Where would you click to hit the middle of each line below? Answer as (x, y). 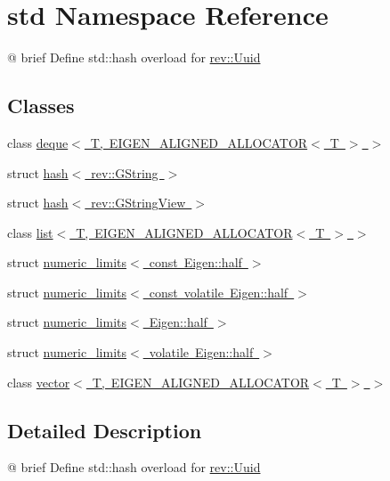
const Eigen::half (195, 262)
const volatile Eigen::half (219, 292)
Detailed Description (105, 430)
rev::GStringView (138, 203)
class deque (38, 142)
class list (30, 232)
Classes (41, 106)
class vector (39, 382)
